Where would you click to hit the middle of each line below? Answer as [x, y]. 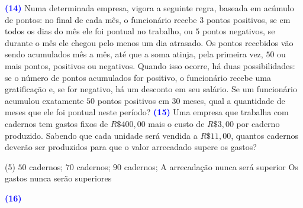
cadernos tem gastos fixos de [57, 123]
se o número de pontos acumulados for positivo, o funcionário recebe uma [138, 77]
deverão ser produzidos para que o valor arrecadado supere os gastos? [131, 147]
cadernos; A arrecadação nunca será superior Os [211, 166]
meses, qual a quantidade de [234, 100]
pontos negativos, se [239, 31]
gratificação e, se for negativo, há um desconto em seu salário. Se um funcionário [151, 89]
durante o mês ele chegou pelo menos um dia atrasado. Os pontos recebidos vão [149, 42]
